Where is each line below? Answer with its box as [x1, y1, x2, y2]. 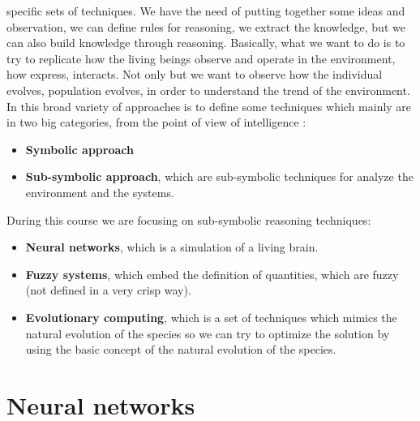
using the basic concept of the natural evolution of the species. [25, 341, 336, 358]
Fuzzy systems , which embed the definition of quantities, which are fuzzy [25, 265, 399, 282]
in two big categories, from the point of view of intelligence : [6, 114, 306, 131]
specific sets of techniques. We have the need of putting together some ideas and [6, 2, 405, 19]
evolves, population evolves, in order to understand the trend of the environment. [6, 81, 410, 98]
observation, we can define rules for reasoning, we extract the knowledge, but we [6, 18, 405, 35]
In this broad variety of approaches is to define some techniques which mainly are [6, 97, 412, 114]
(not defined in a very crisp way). [25, 281, 191, 299]
